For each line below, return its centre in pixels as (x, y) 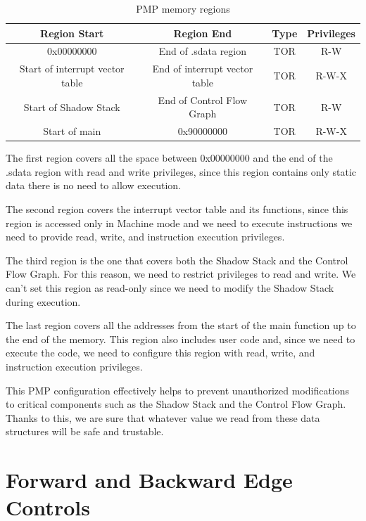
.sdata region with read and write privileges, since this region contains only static (181, 171)
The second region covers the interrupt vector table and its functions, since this (177, 209)
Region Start (72, 33)
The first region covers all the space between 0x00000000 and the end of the (169, 158)
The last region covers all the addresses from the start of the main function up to (181, 325)
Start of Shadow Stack (72, 107)
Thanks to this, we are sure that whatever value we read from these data (163, 417)
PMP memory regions (183, 8)
